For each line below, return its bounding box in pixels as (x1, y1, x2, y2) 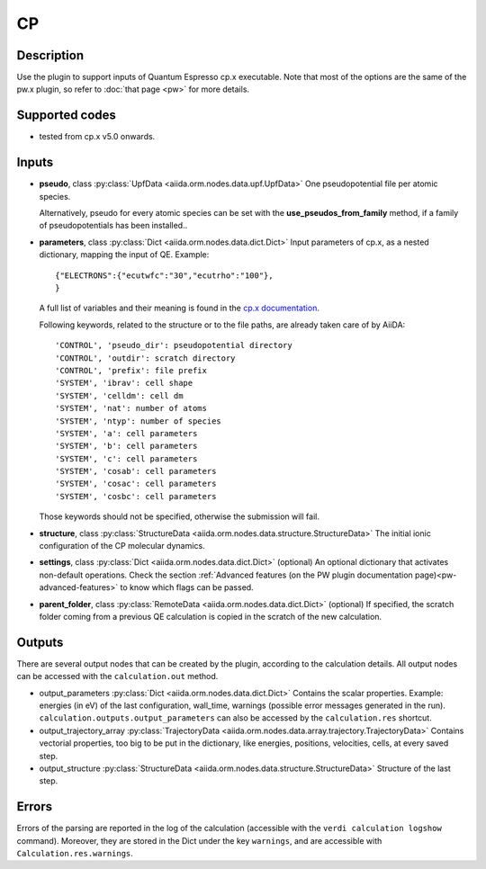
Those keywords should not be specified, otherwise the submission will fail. (39, 511, 319, 522)
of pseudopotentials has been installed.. (39, 220, 188, 231)
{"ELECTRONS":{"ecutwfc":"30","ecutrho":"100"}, (55, 270, 274, 281)
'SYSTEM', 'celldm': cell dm (55, 390, 184, 400)
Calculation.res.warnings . (16, 848, 134, 859)
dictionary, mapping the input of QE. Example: (39, 249, 210, 260)
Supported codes (16, 108, 117, 123)
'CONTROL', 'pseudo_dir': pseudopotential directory (55, 340, 292, 351)
